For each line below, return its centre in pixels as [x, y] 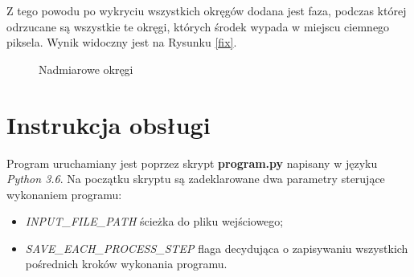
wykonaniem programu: [64, 194]
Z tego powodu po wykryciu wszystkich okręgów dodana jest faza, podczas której [207, 10]
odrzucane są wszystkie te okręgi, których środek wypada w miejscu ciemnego [198, 26]
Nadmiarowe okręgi [86, 69]
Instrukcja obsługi [109, 124]
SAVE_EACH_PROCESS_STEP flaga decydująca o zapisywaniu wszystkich [217, 248]
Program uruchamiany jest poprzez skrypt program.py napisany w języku [192, 163]
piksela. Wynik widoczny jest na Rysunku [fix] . [122, 42]
